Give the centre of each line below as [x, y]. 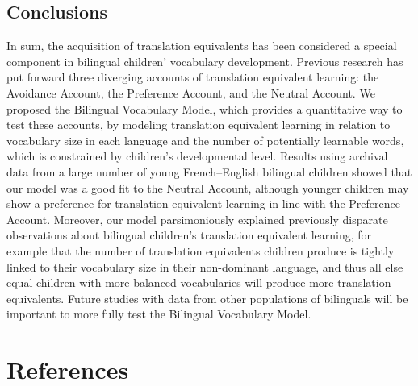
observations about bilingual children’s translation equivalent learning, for [189, 235]
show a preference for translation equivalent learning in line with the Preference [203, 203]
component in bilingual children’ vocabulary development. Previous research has [205, 61]
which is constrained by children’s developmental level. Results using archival [197, 156]
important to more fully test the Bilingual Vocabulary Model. [159, 314]
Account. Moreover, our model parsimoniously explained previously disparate [197, 219]
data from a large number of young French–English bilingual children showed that [209, 171]
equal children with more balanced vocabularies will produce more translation [199, 282]
